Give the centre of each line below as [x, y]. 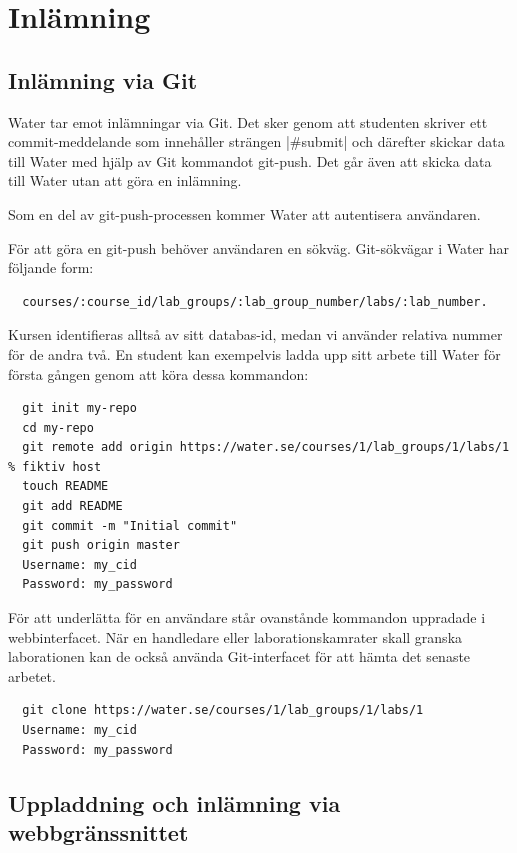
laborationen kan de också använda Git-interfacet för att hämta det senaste [239, 656]
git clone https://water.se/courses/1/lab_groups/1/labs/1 [223, 710]
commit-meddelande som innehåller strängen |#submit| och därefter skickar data [256, 141]
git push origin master [101, 545]
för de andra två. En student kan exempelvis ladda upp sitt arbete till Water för [254, 353]
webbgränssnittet [98, 831]
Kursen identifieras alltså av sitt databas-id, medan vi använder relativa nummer [255, 334]
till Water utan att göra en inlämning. [125, 180]
